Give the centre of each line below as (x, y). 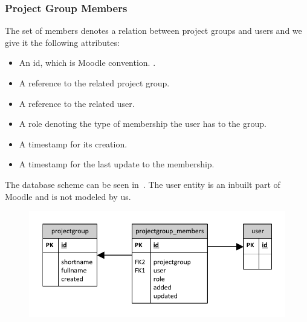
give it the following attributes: (62, 42)
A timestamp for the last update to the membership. (117, 164)
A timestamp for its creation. (73, 143)
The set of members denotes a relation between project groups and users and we (153, 31)
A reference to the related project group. (94, 83)
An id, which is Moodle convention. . (87, 63)
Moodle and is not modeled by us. (68, 196)
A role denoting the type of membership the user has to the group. (143, 124)
